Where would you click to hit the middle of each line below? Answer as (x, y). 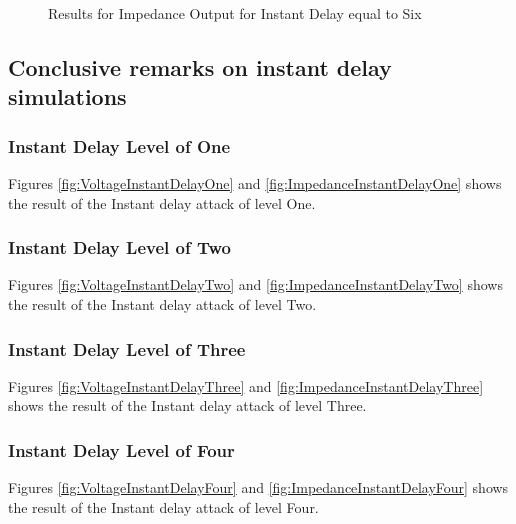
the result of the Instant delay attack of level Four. (163, 506)
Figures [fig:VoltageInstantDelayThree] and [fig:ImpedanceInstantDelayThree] (246, 385)
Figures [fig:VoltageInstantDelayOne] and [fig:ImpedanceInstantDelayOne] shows (255, 182)
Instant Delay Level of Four (121, 449)
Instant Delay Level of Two (119, 247)
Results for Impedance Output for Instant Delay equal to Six (235, 13)
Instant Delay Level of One (119, 145)
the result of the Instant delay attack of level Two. (162, 303)
